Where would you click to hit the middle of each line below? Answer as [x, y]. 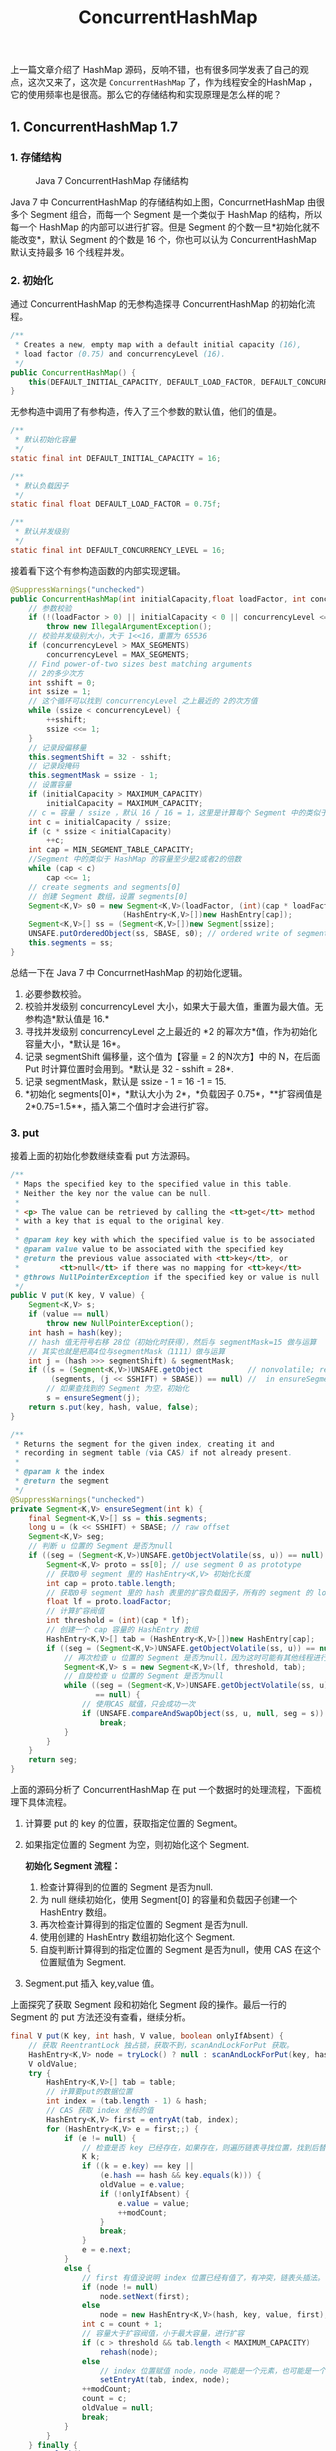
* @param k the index [59, 1472]
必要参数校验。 [55, 993]
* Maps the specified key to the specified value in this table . [153, 1184]
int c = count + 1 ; [122, 2324]
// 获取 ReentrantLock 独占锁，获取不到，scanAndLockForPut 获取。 [161, 2045]
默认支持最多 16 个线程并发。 [70, 252]
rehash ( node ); [129, 2352]
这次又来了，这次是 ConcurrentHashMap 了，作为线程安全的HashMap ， [172, 82]
